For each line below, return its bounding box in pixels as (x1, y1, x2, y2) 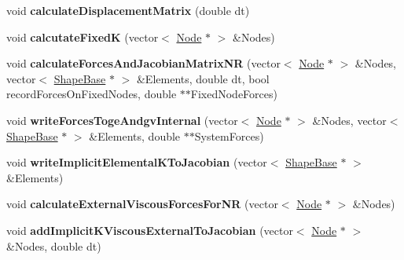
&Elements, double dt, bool (136, 70, 270, 86)
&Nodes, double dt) (6, 237, 101, 254)
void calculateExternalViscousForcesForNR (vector (6, 196, 278, 212)
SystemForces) (194, 127, 264, 144)
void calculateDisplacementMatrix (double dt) (6, 2, 250, 18)
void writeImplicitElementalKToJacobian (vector (6, 154, 267, 170)
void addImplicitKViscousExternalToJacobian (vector (6, 222, 293, 238)
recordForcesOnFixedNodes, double (6, 86, 177, 102)
